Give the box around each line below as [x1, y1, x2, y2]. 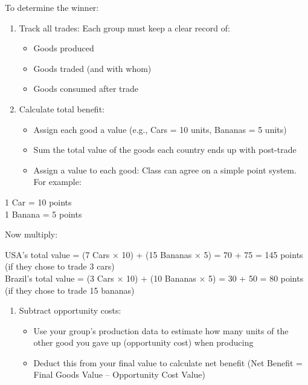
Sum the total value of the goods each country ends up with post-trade [33, 143, 297, 156]
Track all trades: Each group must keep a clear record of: [19, 21, 230, 34]
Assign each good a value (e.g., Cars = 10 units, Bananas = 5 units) [33, 123, 287, 135]
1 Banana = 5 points [5, 207, 82, 220]
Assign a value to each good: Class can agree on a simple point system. [33, 163, 297, 176]
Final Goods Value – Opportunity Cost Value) [33, 368, 206, 381]
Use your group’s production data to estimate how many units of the [33, 324, 289, 337]
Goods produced [33, 42, 94, 54]
